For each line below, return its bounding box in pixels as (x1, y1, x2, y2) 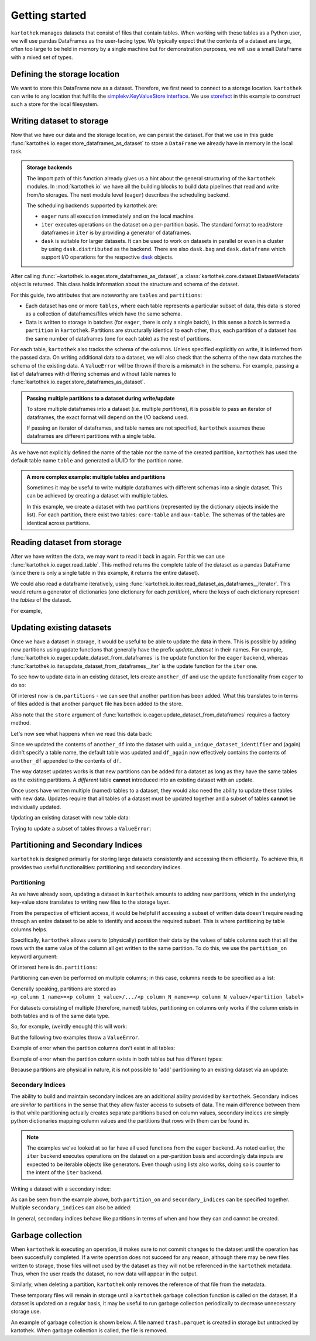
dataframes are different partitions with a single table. (26, 433, 156, 440)
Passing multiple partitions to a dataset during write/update (26, 395, 175, 402)
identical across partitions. (26, 519, 91, 526)
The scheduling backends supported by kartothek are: (26, 202, 158, 209)
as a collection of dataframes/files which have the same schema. (25, 310, 183, 317)
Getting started (11, 9, 87, 22)
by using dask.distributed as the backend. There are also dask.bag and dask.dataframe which (41, 246, 286, 252)
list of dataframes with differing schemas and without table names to (11, 371, 177, 378)
